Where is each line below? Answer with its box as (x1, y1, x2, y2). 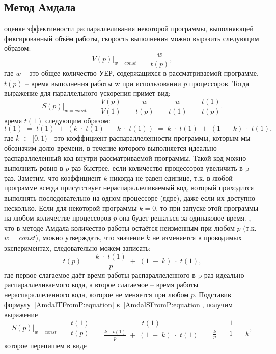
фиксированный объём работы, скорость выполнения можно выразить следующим (4, 33, 259, 43)
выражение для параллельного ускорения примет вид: (4, 88, 171, 98)
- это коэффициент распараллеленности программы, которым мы (49, 132, 251, 143)
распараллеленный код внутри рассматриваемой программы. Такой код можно (4, 152, 246, 163)
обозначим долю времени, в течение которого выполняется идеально (4, 143, 217, 153)
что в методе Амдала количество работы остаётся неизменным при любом (4, 222, 235, 233)
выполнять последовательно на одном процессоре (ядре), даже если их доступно (4, 193, 256, 203)
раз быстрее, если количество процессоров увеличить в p (71, 162, 250, 173)
